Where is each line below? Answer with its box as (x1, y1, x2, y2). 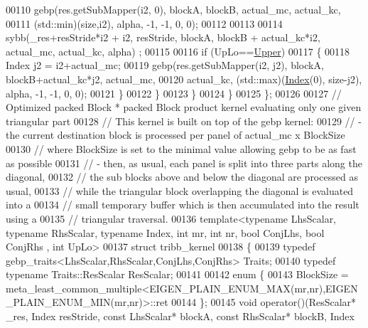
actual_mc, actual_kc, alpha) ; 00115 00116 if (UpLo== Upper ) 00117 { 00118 (6, 43, 350, 58)
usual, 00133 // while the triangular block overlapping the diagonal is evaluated (6, 183, 354, 198)
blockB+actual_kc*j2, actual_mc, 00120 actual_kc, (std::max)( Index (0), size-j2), (6, 71, 362, 86)
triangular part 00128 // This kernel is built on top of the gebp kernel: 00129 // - (6, 113, 362, 128)
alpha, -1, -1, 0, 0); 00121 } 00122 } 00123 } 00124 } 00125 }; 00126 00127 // (6, 85, 342, 100)
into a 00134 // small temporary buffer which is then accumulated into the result (6, 197, 359, 212)
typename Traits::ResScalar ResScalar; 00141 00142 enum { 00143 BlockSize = (6, 267, 349, 282)
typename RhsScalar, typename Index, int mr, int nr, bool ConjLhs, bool (6, 225, 325, 240)
